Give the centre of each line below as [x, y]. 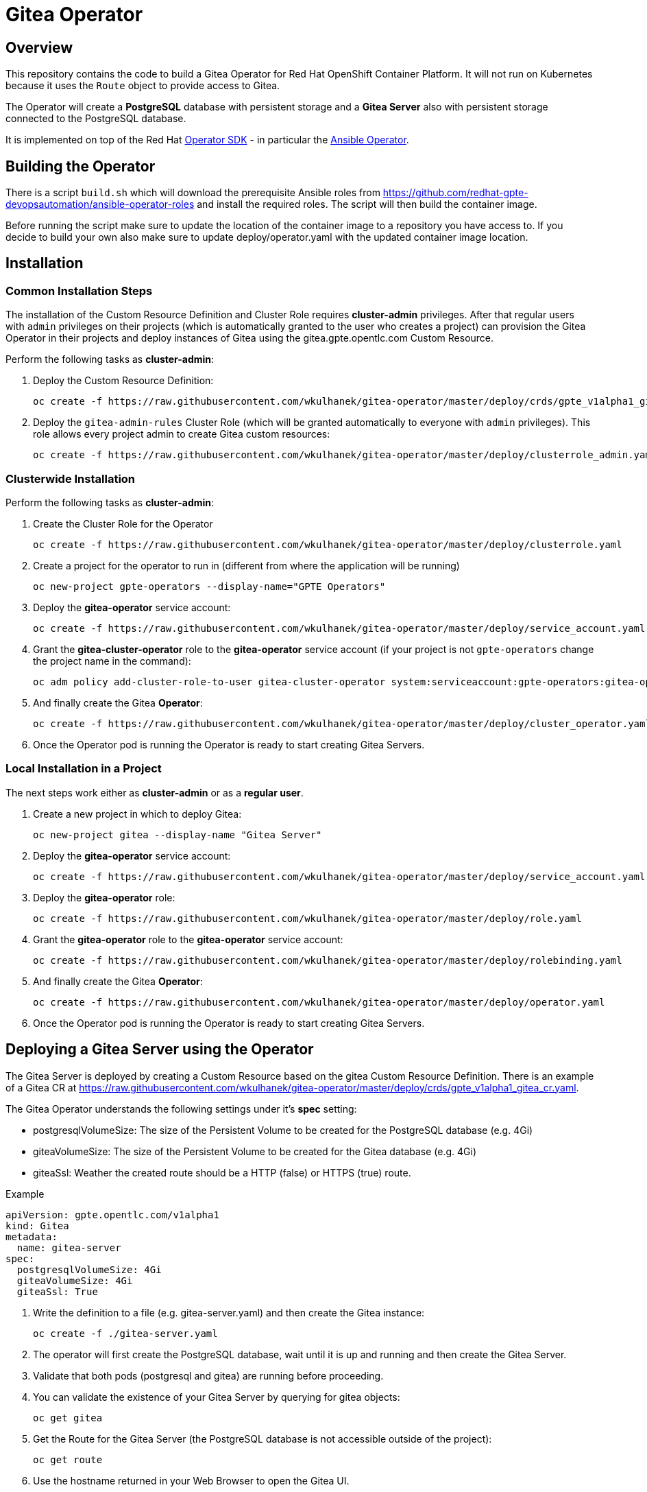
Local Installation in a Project [84, 769]
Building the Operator [81, 166]
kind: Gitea [37, 1225]
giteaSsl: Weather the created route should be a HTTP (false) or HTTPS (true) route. [222, 1172]
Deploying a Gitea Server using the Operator [160, 1050]
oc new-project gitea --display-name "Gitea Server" [178, 834]
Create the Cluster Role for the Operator [123, 523]
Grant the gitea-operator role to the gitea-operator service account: [188, 939]
